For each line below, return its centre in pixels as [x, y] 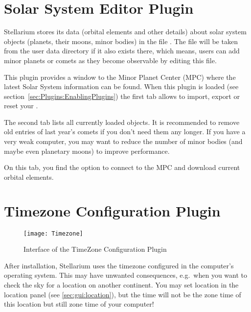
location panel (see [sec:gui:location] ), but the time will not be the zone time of [123, 294]
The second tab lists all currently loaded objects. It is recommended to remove [122, 122]
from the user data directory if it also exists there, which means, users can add [122, 51]
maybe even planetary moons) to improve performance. [87, 151]
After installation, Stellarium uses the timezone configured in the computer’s [119, 265]
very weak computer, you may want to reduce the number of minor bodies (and [123, 141]
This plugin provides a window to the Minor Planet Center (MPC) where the [120, 77]
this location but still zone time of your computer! [79, 304]
